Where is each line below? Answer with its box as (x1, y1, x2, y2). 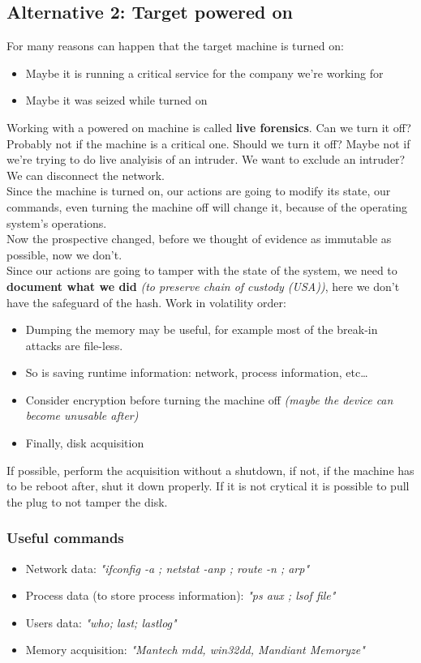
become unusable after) (25, 407, 139, 424)
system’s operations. (6, 214, 107, 231)
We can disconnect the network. (6, 166, 165, 183)
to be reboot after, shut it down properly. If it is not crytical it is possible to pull (6, 477, 410, 494)
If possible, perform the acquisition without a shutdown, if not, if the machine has (6, 461, 415, 478)
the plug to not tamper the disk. (6, 493, 168, 510)
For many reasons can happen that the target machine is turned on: (6, 37, 344, 54)
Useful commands (6, 528, 124, 548)
